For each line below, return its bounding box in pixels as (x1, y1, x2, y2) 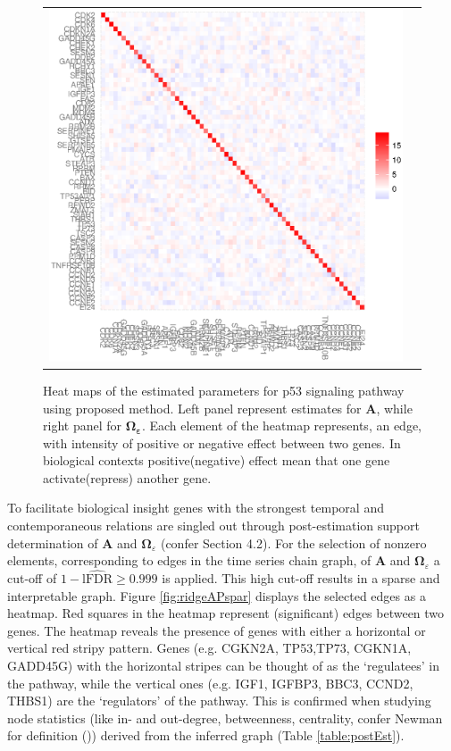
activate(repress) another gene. (43, 468, 212, 487)
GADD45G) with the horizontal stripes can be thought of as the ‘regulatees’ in (7, 656, 440, 675)
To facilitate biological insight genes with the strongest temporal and (7, 498, 384, 517)
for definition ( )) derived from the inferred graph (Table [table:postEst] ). (7, 726, 405, 745)
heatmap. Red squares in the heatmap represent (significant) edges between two (7, 604, 445, 622)
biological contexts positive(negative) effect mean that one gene (43, 451, 390, 470)
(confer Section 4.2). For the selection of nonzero (160, 533, 427, 552)
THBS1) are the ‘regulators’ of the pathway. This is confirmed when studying (7, 691, 431, 710)
